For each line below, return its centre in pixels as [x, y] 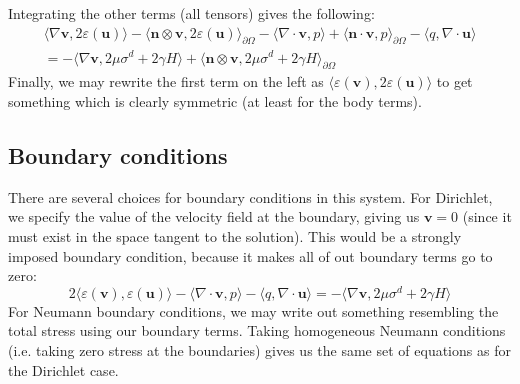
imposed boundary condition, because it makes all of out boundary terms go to [250, 255]
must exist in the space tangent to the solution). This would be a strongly [235, 235]
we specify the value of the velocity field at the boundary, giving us [214, 216]
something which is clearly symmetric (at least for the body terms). [215, 100]
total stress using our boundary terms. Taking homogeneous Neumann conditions [257, 330]
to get [454, 81]
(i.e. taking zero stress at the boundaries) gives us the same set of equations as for [259, 349]
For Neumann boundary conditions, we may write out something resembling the [253, 310]
